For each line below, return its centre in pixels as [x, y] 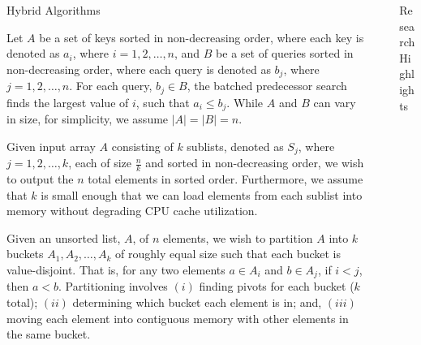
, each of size [100, 163]
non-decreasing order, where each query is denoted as [139, 69]
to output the [40, 179]
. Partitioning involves [113, 286]
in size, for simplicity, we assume [88, 119]
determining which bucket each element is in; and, [197, 302]
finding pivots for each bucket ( [277, 286]
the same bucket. [49, 334]
